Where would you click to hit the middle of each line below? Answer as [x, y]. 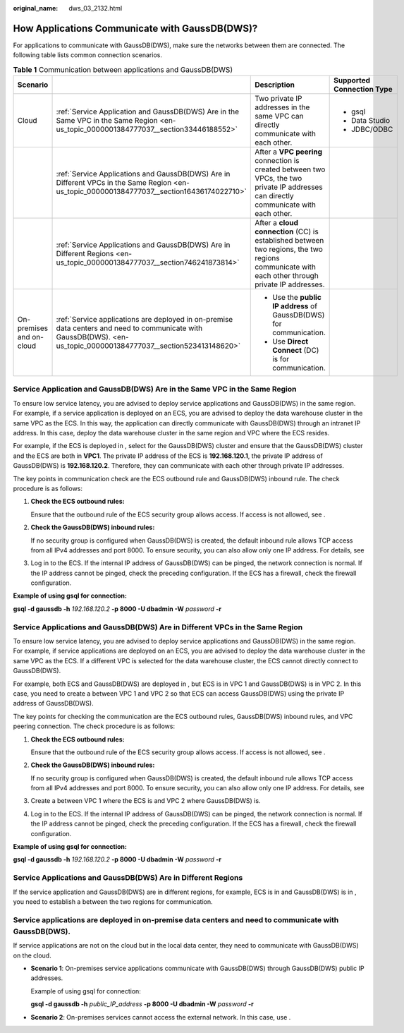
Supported [352, 80]
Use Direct [290, 342]
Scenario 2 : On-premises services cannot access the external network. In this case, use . [161, 1017]
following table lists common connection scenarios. [87, 55]
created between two [290, 169]
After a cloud [277, 223]
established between [289, 241]
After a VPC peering [289, 152]
